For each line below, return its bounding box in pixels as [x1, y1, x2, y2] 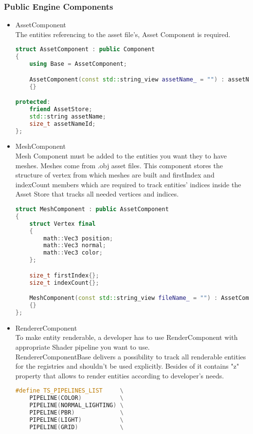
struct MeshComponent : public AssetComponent [15, 206, 169, 213]
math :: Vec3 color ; [43, 249, 103, 256]
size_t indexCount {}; [29, 279, 99, 286]
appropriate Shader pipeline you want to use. [15, 341, 150, 352]
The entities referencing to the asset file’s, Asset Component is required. [15, 29, 231, 39]
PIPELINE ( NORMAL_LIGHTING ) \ [29, 402, 124, 409]
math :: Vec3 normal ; [43, 242, 106, 249]
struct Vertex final [29, 220, 96, 227]
